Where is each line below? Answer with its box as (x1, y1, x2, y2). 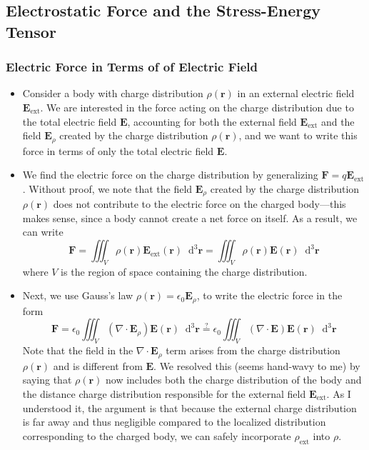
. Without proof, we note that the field (22, 181, 193, 196)
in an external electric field (237, 86, 355, 101)
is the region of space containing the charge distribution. (61, 264, 308, 279)
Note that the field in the (22, 343, 133, 358)
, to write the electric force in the (196, 288, 343, 303)
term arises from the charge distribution (166, 343, 340, 358)
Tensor (6, 20, 56, 42)
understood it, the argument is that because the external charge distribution (22, 400, 357, 415)
